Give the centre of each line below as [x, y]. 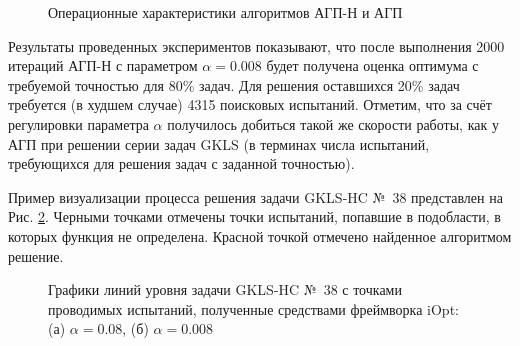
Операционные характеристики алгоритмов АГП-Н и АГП [225, 12]
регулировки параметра [78, 123]
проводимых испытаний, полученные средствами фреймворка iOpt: [253, 308]
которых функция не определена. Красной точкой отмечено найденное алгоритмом [260, 235]
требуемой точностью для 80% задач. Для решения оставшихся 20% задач [234, 84]
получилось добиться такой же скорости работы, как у [333, 123]
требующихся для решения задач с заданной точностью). [181, 163]
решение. [36, 255]
